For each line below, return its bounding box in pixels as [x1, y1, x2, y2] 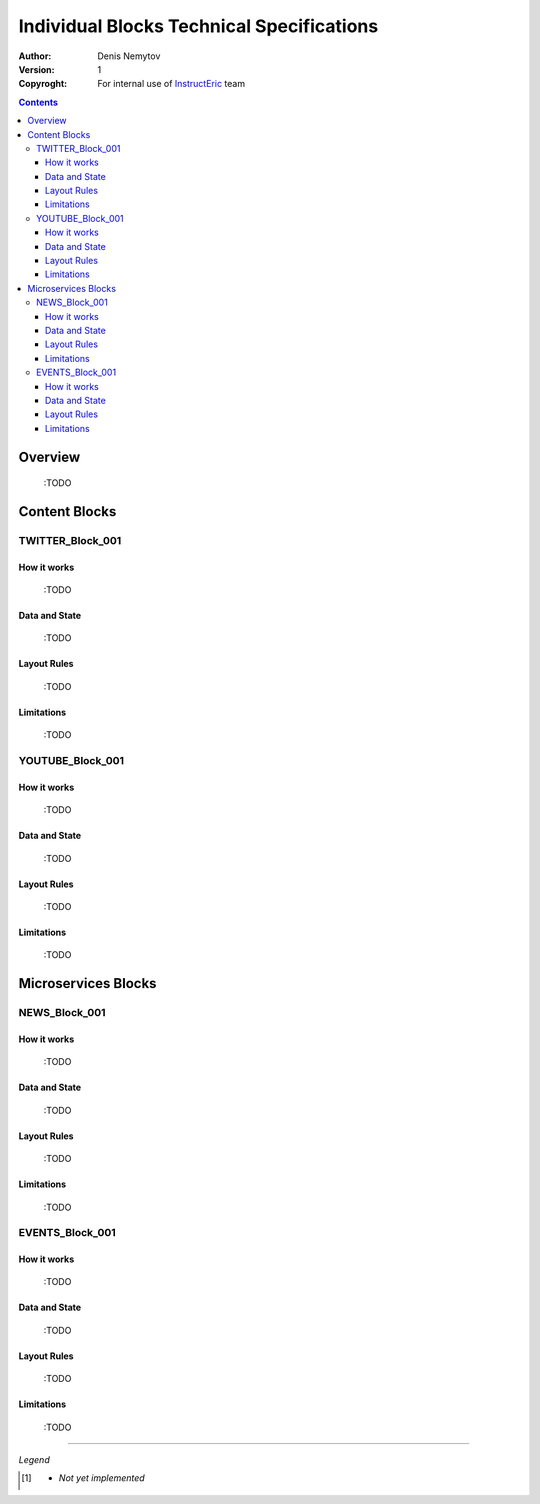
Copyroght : [18, 78, 68, 90]
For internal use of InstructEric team [97, 78, 245, 90]
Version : [18, 63, 55, 75]
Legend [18, 1454, 50, 1466]
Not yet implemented [58, 1472, 145, 1484]
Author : [18, 50, 52, 62]
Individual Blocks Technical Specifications [18, 15, 379, 37]
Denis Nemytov [97, 50, 161, 62]
